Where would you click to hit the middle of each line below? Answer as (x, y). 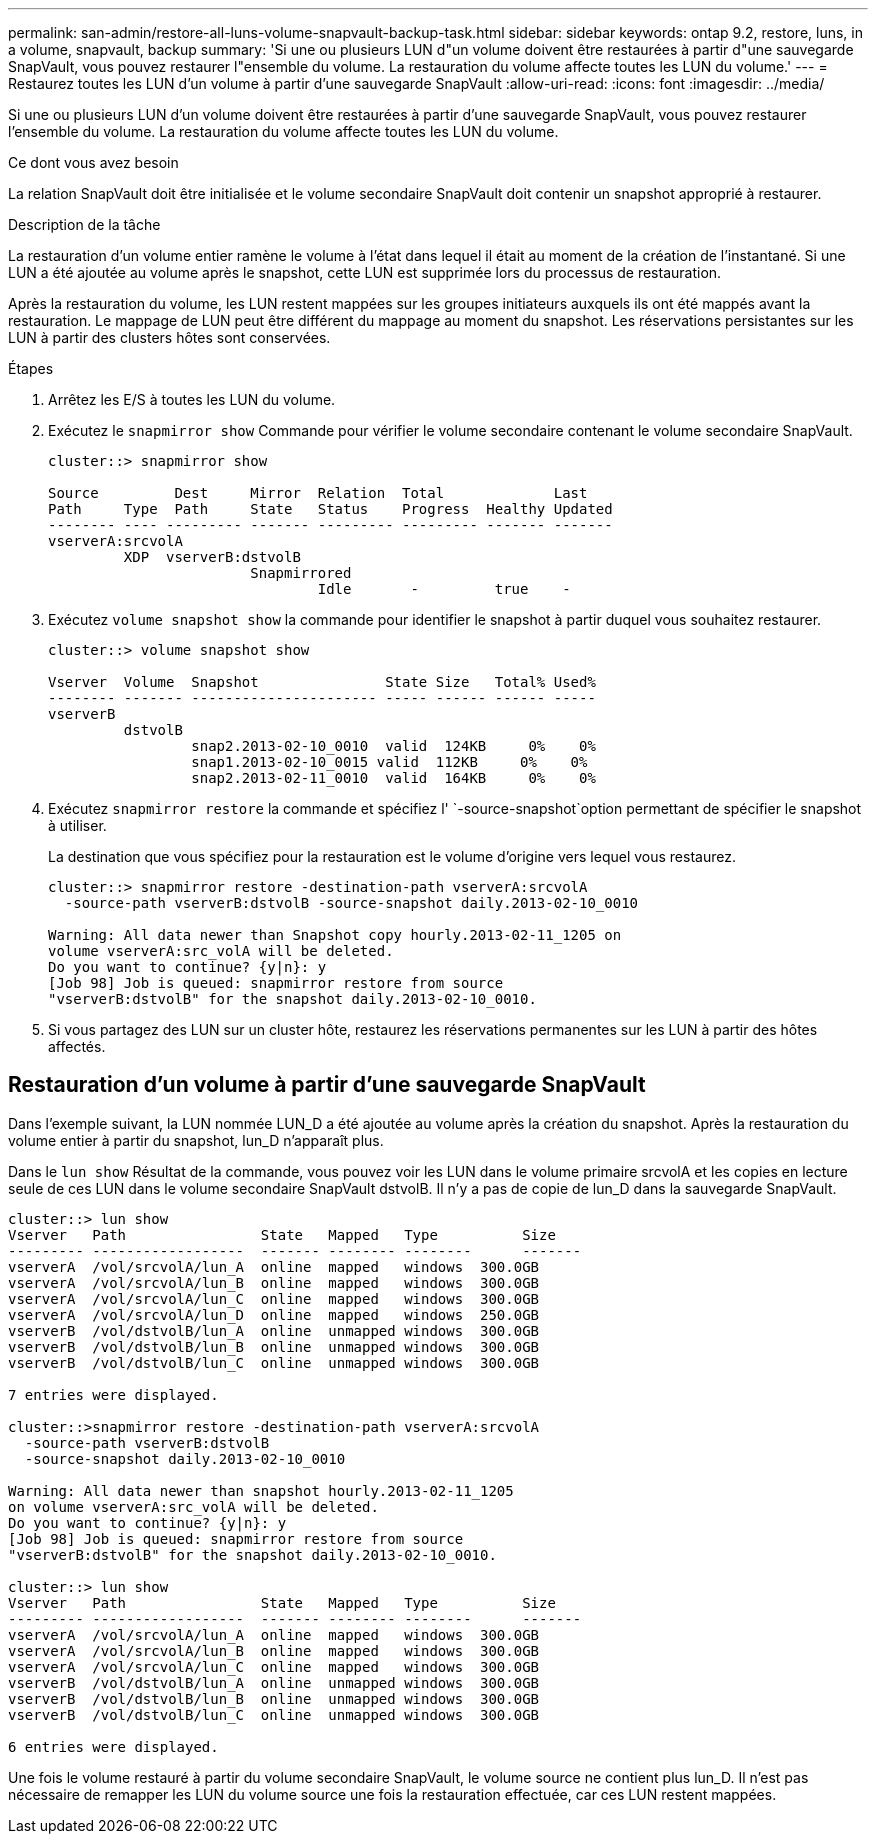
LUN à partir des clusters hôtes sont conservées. (169, 337)
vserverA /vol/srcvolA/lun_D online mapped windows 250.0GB (274, 1314)
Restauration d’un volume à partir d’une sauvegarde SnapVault (327, 1085)
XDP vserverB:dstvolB (212, 557)
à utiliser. (77, 825)
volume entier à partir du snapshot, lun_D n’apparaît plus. (196, 1140)
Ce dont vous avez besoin (93, 162)
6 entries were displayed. (113, 1746)
